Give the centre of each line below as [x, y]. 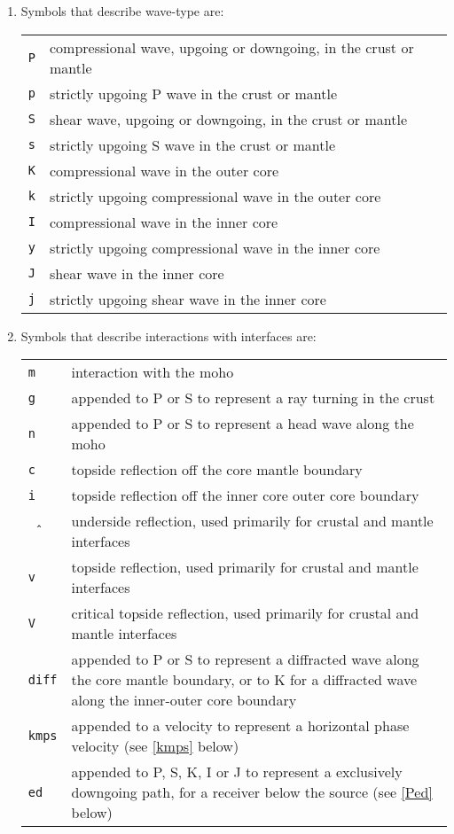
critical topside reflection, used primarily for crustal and [245, 613]
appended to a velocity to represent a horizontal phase [240, 726]
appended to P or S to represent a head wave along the [243, 424]
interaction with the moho [153, 372]
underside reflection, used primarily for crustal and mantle [252, 521]
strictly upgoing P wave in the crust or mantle [193, 93]
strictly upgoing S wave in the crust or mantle [192, 144]
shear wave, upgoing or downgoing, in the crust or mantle [228, 119]
